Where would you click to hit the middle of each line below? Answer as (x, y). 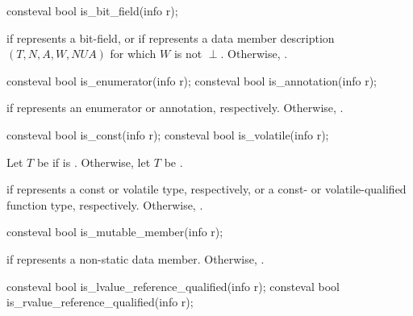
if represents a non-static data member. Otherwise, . (136, 258)
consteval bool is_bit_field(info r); (92, 10)
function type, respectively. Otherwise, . (105, 204)
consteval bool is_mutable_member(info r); (115, 232)
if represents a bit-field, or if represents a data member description (171, 37)
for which (133, 54)
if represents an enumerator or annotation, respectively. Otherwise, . (175, 108)
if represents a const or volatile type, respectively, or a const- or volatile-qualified (206, 189)
